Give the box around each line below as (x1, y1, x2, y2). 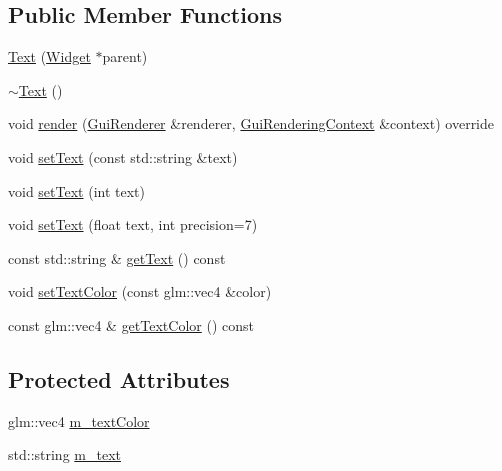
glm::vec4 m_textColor (8, 410, 150, 431)
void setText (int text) (8, 180, 145, 201)
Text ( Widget (8, 46, 91, 67)
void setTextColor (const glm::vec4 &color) (8, 281, 272, 302)
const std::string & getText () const (8, 247, 226, 268)
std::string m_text (8, 444, 121, 465)
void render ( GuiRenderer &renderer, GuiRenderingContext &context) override (8, 113, 495, 134)
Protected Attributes (8, 363, 230, 394)
